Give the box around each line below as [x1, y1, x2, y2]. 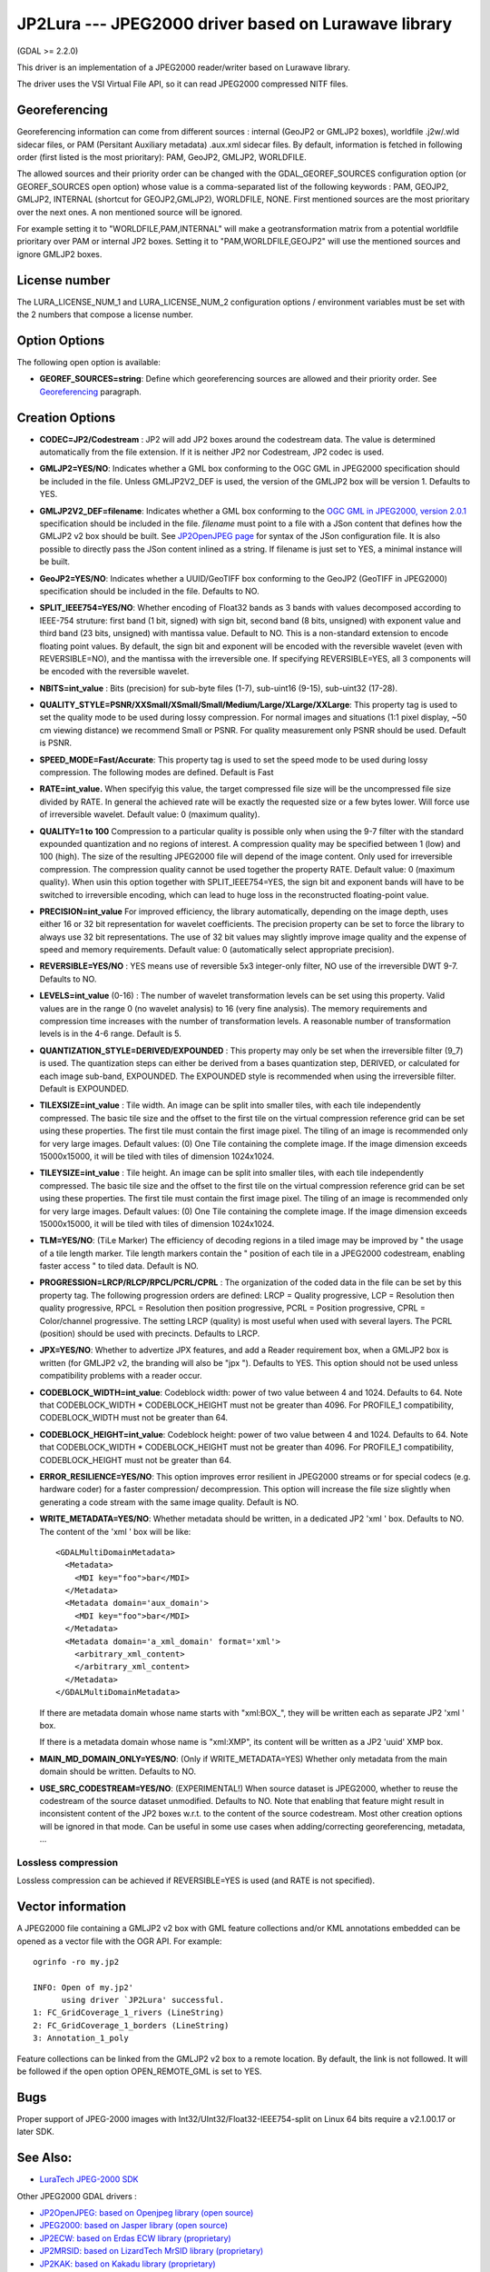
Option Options [16, 333, 105, 348]
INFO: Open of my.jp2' [33, 1982, 134, 1992]
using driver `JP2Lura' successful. [61, 1995, 225, 2006]
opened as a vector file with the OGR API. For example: [16, 1936, 222, 1947]
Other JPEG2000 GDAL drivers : [16, 2190, 138, 2201]
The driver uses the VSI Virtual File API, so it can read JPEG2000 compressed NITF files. [16, 78, 348, 90]
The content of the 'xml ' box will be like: [39, 1526, 191, 1537]
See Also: [16, 2150, 73, 2166]
